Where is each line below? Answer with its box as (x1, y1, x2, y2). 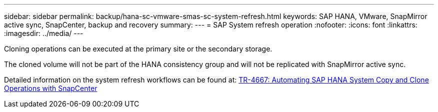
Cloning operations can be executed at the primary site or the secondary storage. (4, 44, 272, 53)
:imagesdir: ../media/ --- (4, 29, 83, 37)
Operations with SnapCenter (4, 84, 97, 92)
